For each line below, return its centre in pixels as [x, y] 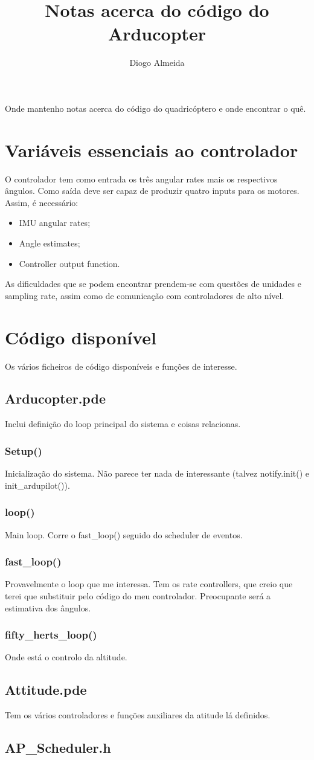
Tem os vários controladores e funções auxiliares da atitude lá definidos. [138, 715]
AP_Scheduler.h [58, 748]
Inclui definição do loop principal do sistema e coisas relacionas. [123, 424]
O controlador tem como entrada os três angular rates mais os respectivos [141, 179]
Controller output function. [69, 263]
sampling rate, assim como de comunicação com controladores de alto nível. [145, 295]
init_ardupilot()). [37, 485]
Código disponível [81, 337]
